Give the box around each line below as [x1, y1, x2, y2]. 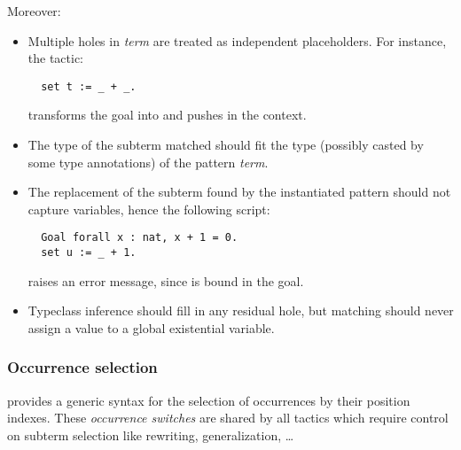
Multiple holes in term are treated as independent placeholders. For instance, [27, 31, 447, 50]
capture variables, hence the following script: [27, 199, 270, 218]
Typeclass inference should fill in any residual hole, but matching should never [27, 301, 454, 320]
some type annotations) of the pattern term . [27, 152, 269, 171]
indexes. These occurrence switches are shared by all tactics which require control [7, 408, 449, 427]
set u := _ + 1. [41, 246, 137, 260]
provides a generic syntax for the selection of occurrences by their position [7, 391, 410, 409]
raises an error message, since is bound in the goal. [27, 271, 304, 290]
